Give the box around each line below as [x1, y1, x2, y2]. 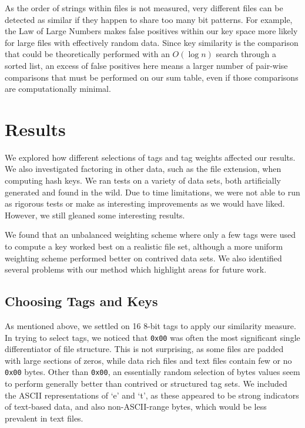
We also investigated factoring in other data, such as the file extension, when [5, 162, 281, 175]
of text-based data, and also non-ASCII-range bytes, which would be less [5, 400, 267, 413]
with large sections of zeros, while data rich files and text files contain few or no [5, 354, 292, 366]
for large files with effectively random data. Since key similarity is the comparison [5, 36, 299, 48]
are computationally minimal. [5, 82, 111, 95]
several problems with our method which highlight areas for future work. [5, 263, 267, 276]
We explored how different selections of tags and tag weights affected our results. [5, 151, 296, 163]
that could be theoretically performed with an [5, 48, 170, 60]
